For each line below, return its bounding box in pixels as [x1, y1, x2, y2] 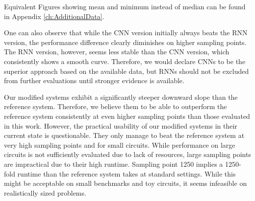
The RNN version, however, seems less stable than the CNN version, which [4, 46, 229, 57]
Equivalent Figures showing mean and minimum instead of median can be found [4, 1, 246, 11]
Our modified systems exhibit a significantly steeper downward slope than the [4, 91, 238, 102]
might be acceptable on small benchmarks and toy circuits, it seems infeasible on [4, 178, 247, 188]
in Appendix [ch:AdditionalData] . [4, 11, 104, 21]
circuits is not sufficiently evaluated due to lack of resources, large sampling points [4, 149, 251, 159]
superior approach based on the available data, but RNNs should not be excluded [4, 66, 249, 76]
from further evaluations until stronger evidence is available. [4, 75, 184, 86]
